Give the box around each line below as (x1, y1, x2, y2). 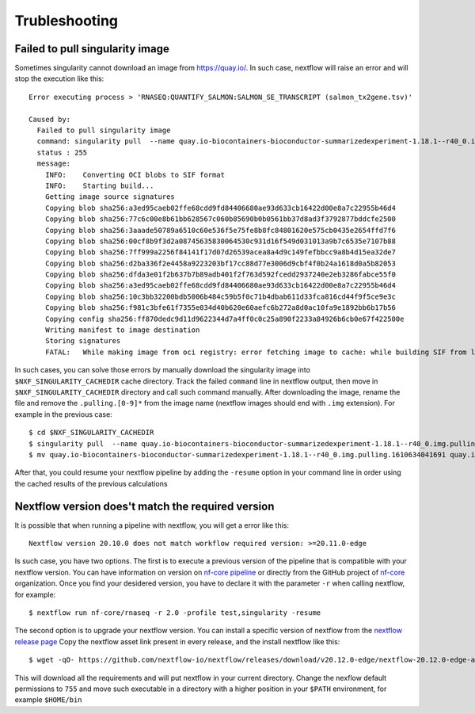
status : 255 (36, 147, 88, 157)
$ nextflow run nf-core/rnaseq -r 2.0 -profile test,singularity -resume (28, 608, 321, 617)
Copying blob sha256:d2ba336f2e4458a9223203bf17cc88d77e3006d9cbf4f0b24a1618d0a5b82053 (44, 258, 396, 268)
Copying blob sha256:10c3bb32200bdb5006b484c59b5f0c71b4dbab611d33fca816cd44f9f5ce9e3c (44, 292, 396, 301)
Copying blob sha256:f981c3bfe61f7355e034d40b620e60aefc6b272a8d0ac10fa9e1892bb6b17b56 (44, 304, 396, 312)
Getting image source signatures (44, 193, 176, 201)
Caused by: (28, 115, 71, 124)
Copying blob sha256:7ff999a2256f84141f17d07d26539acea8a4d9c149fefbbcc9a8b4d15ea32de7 (44, 248, 396, 257)
